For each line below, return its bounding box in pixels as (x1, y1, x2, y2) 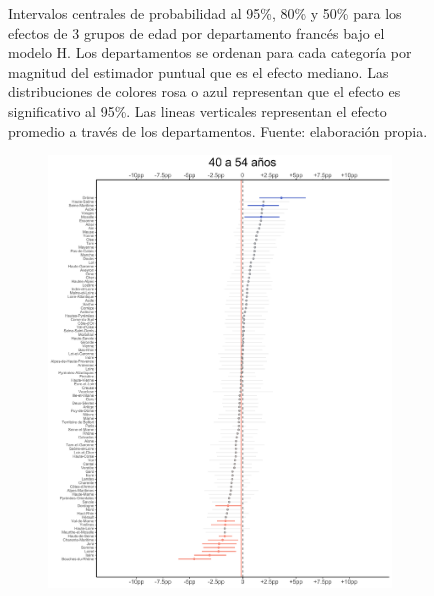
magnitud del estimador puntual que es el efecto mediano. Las (8, 61, 389, 82)
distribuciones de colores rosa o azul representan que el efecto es (8, 81, 401, 102)
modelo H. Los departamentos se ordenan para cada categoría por (8, 42, 412, 63)
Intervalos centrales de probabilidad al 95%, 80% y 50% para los (8, 3, 402, 23)
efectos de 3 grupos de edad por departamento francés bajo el (8, 22, 385, 43)
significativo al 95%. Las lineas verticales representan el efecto (8, 100, 387, 121)
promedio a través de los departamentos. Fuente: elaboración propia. (8, 120, 428, 141)
